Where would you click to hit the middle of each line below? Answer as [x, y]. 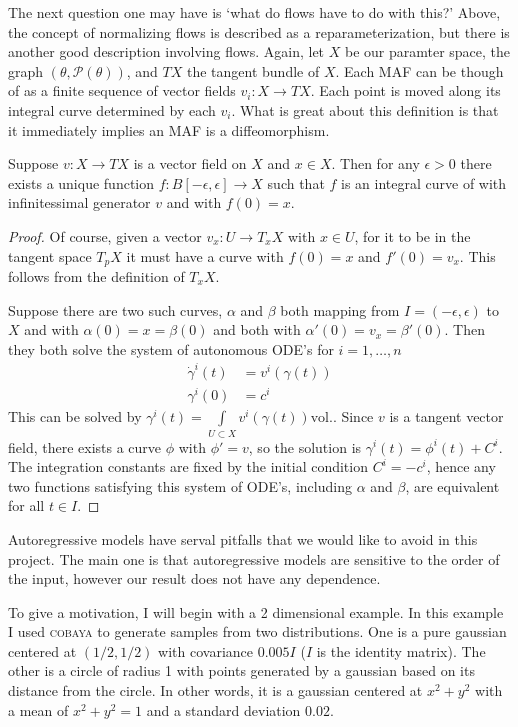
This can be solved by [75, 416]
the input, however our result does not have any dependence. [194, 578]
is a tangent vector [446, 416]
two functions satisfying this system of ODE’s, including [180, 485]
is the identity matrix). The [401, 650]
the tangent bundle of [253, 70]
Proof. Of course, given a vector [105, 235]
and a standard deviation [223, 709]
